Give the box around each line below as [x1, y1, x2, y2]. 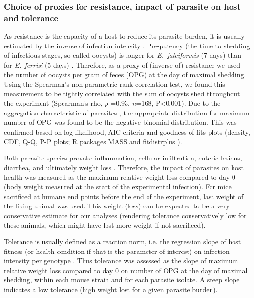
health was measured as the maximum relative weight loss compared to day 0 [4, 172, 235, 182]
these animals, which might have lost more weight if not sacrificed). [4, 220, 206, 230]
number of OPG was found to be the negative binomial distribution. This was [4, 117, 237, 127]
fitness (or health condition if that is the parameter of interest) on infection [4, 246, 230, 256]
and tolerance [4, 11, 59, 23]
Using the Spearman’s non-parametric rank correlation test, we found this [4, 79, 225, 89]
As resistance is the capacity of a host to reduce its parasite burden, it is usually [4, 31, 245, 41]
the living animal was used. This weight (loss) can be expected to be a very [4, 201, 230, 211]
